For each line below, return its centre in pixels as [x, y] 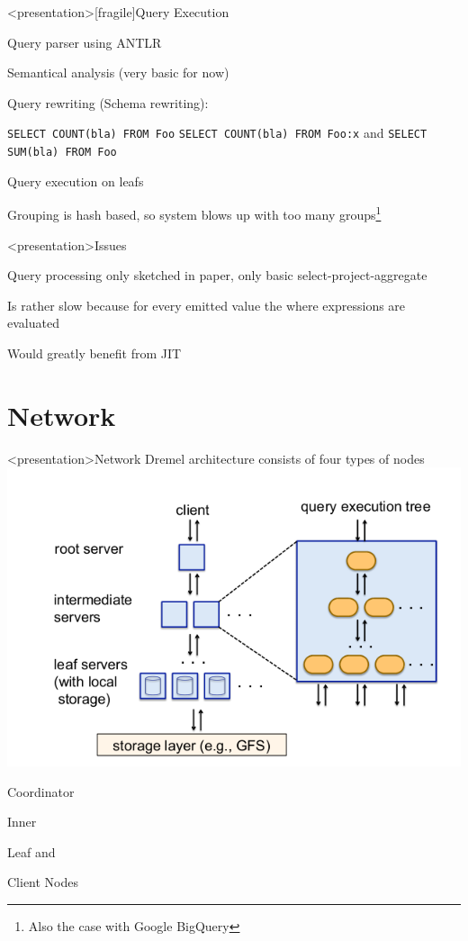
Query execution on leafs [76, 181]
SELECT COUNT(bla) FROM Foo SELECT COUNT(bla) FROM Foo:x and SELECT [217, 133]
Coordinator [41, 791]
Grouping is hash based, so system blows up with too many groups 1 [194, 213]
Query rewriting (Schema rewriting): [108, 102]
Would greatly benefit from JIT [94, 353]
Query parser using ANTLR [85, 42]
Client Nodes [43, 882]
